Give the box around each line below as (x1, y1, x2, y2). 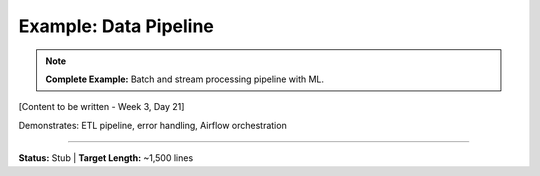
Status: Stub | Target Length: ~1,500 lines (18, 152, 194, 164)
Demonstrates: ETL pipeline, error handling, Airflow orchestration (18, 119, 287, 131)
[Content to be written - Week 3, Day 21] (18, 101, 185, 113)
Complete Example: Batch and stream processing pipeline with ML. (45, 73, 325, 85)
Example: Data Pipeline (18, 15, 215, 37)
